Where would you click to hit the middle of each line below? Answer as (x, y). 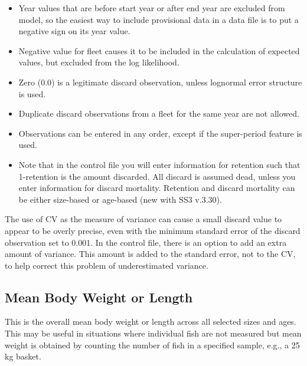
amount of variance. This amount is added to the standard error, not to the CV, (150, 254)
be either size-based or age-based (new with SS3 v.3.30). (120, 199)
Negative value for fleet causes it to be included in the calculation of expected (159, 50)
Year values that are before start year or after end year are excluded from (152, 8)
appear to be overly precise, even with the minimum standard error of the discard (153, 230)
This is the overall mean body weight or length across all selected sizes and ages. (151, 322)
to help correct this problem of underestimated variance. (107, 265)
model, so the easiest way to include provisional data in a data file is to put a (159, 19)
